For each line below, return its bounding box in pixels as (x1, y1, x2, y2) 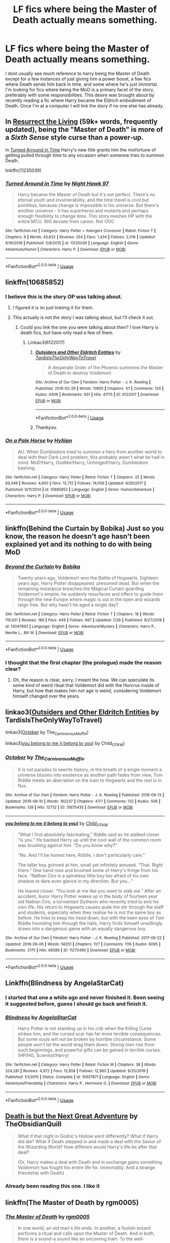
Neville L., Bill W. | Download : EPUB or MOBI (5, 630, 84, 635)
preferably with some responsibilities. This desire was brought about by (5, 92, 155, 98)
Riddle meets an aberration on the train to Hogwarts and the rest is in (17, 777, 162, 784)
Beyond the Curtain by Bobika (5, 563, 80, 570)
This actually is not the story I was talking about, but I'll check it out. (12, 314, 154, 320)
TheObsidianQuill (5, 1119, 62, 1128)
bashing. (17, 465, 36, 471)
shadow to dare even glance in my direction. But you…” (17, 878, 133, 884)
